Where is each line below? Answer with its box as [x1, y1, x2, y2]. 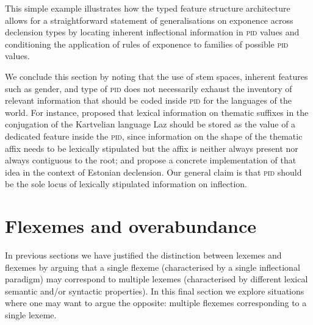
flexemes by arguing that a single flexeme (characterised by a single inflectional [5, 260, 300, 273]
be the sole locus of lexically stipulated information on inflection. [5, 177, 247, 190]
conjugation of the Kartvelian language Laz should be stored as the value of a [5, 118, 296, 130]
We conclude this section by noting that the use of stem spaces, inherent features [5, 70, 308, 82]
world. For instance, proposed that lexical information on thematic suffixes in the [5, 105, 309, 118]
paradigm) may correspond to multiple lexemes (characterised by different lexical [5, 273, 308, 285]
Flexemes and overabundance [5, 213, 257, 238]
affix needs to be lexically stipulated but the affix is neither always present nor [5, 141, 298, 154]
